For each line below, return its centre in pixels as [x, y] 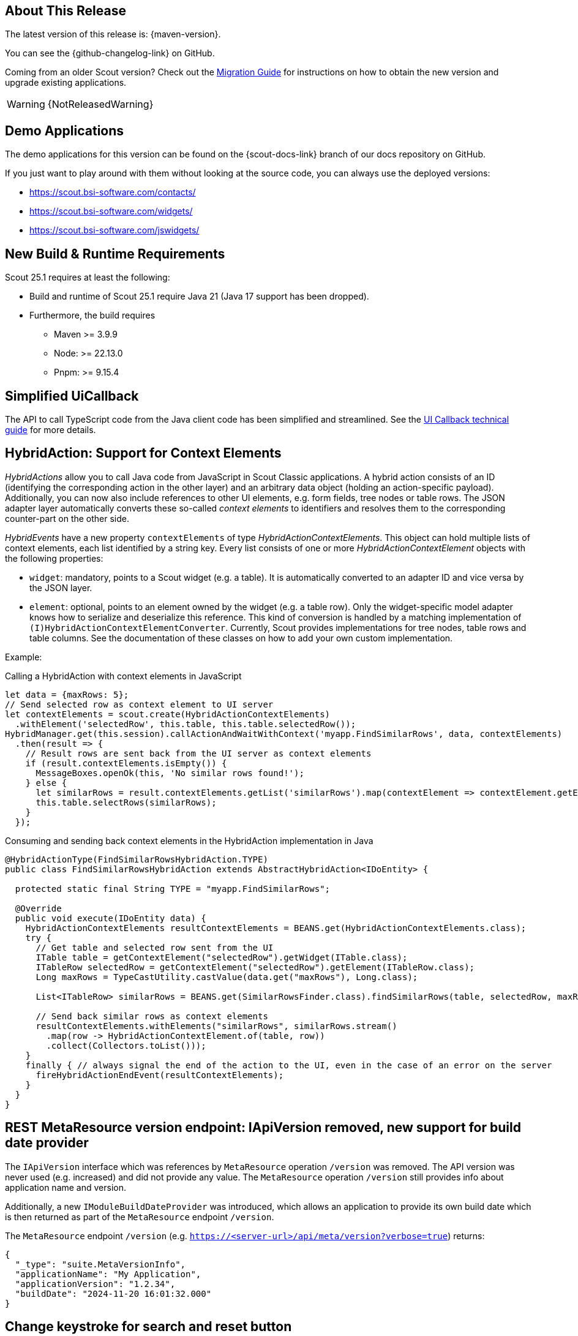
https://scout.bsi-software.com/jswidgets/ [114, 230]
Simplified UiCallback [72, 396]
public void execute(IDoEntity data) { [111, 918]
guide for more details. [51, 429]
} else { [46, 783]
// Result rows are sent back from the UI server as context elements [198, 753]
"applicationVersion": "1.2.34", [95, 1284]
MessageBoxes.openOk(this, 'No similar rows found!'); [170, 773]
